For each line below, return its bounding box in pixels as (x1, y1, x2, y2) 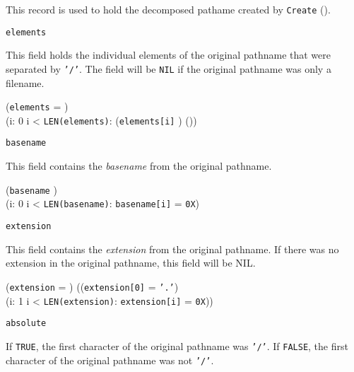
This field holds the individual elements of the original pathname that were (6, 47, 331, 62)
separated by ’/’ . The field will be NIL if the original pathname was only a (6, 61, 331, 76)
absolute (6, 318, 47, 329)
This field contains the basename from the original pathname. (6, 158, 272, 173)
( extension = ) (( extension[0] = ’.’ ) (6, 279, 179, 293)
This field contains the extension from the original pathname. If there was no (6, 241, 339, 256)
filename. (6, 75, 45, 90)
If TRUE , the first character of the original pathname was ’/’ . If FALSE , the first (6, 338, 348, 353)
